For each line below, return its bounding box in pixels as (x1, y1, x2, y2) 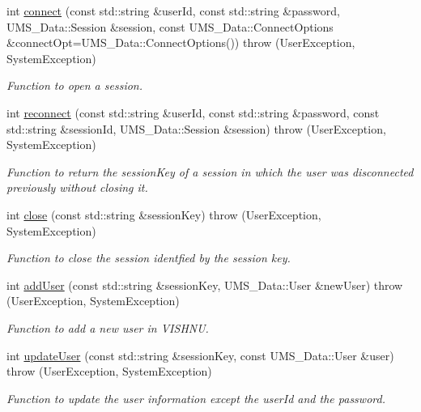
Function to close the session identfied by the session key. (6, 249, 291, 266)
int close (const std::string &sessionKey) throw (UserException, (6, 206, 321, 223)
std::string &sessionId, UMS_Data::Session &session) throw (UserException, (6, 120, 386, 137)
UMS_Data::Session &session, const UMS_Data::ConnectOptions (6, 18, 334, 35)
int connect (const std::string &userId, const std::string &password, (6, 2, 340, 19)
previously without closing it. (6, 179, 148, 196)
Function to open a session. (6, 77, 142, 94)
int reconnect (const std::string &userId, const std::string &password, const (6, 104, 380, 121)
